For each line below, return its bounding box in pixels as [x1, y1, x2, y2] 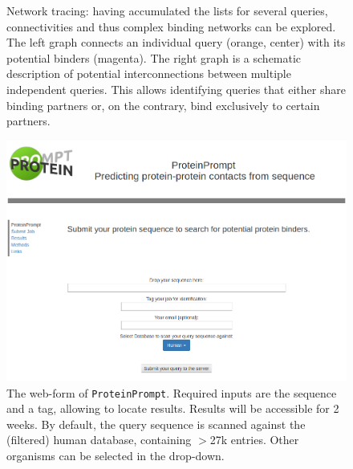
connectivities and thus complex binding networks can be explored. [6, 18, 336, 35]
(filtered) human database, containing [6, 431, 192, 448]
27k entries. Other [209, 431, 299, 448]
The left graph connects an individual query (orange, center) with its [6, 34, 346, 51]
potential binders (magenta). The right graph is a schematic [6, 49, 302, 66]
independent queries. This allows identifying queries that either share [6, 80, 346, 97]
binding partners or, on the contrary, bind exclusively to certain [6, 96, 320, 113]
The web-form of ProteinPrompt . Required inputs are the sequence [6, 384, 337, 401]
